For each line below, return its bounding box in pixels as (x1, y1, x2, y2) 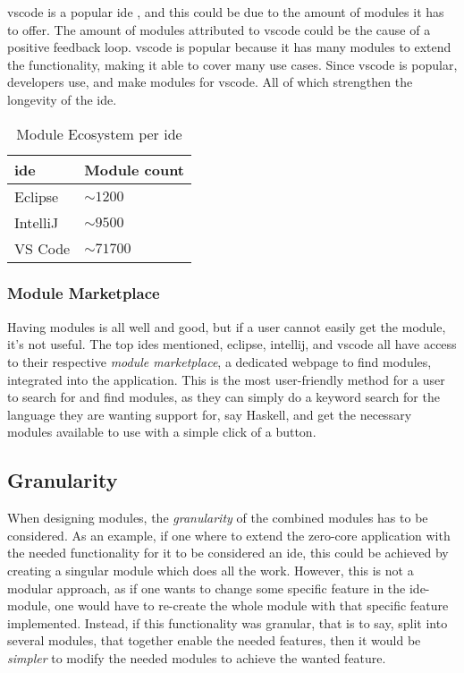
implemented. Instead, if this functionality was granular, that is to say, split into (7, 613, 448, 632)
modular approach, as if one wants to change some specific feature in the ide (7, 578, 426, 597)
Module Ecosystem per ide (16, 123, 182, 144)
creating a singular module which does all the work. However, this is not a (7, 560, 414, 579)
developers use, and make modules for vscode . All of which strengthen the (7, 72, 413, 91)
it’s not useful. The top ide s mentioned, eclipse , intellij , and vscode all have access (7, 335, 457, 354)
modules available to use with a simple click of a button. (7, 422, 316, 441)
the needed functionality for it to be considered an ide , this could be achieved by (7, 543, 449, 562)
